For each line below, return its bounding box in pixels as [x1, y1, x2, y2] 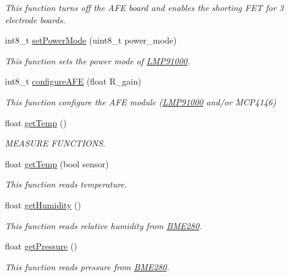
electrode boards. [5, 13, 66, 26]
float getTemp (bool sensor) [5, 157, 109, 170]
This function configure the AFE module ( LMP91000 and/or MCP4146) [5, 95, 276, 108]
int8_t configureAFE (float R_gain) [5, 75, 141, 88]
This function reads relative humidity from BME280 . [5, 219, 202, 232]
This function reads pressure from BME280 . [5, 260, 170, 273]
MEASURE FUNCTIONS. [5, 137, 106, 150]
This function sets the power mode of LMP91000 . [5, 54, 190, 67]
